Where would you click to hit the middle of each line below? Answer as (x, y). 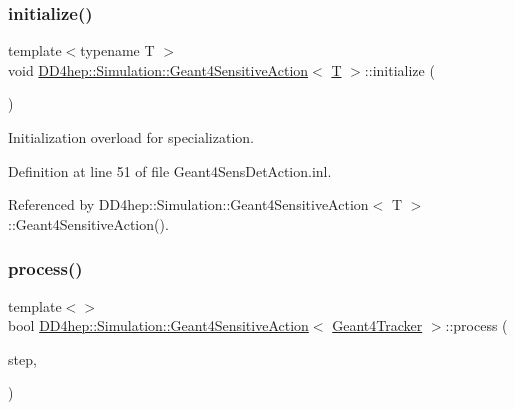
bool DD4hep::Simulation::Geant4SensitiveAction (158, 325)
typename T (117, 50)
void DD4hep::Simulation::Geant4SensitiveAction (158, 69)
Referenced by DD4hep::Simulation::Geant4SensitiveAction (188, 204)
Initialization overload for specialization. (131, 137)
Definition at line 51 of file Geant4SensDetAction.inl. (170, 170)
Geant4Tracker (377, 325)
